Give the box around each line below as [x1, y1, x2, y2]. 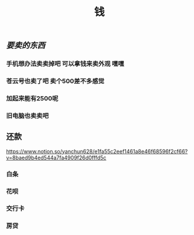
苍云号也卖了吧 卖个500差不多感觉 [6, 77, 105, 86]
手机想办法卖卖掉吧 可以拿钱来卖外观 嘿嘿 [6, 60, 124, 68]
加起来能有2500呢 [6, 94, 59, 102]
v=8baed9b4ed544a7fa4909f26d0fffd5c [6, 154, 106, 161]
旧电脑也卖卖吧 [6, 112, 49, 120]
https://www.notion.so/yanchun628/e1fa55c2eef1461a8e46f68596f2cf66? [6, 148, 188, 155]
